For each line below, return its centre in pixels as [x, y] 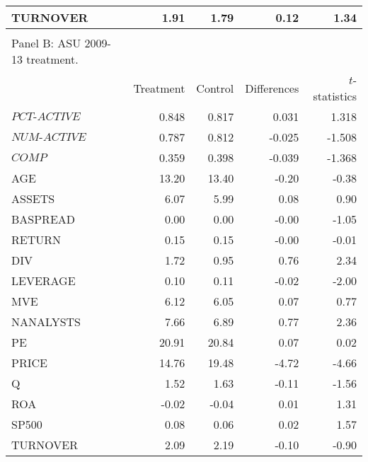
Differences [272, 88]
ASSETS [33, 198]
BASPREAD [44, 219]
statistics [335, 96]
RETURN [36, 239]
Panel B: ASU [46, 43]
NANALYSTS [46, 322]
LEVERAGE [44, 281]
